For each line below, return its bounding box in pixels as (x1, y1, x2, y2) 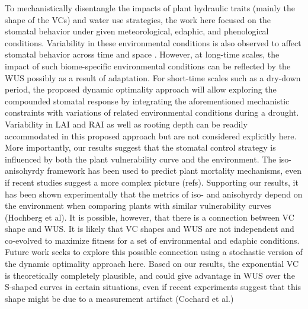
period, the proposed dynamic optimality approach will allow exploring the (5, 83, 277, 95)
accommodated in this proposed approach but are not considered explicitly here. (5, 129, 297, 142)
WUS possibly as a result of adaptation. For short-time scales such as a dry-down (5, 71, 301, 84)
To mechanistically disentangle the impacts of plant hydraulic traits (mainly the (5, 2, 296, 14)
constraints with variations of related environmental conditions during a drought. (5, 106, 299, 119)
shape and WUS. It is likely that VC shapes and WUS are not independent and (5, 222, 294, 235)
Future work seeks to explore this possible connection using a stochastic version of (5, 246, 303, 258)
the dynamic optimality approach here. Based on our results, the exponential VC (5, 257, 299, 270)
